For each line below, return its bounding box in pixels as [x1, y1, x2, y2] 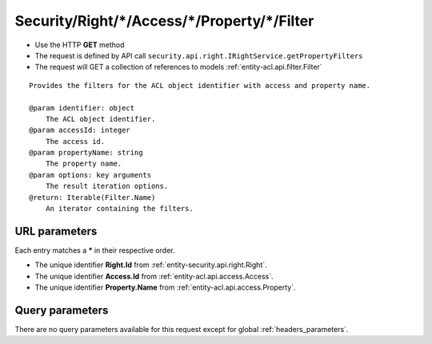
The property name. [45, 159, 122, 168]
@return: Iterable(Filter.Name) [29, 193, 156, 202]
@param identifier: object [29, 103, 135, 112]
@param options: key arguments [29, 170, 152, 179]
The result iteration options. [45, 182, 169, 191]
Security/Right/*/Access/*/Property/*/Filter [14, 12, 314, 30]
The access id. [45, 137, 106, 146]
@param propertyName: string [29, 148, 143, 158]
